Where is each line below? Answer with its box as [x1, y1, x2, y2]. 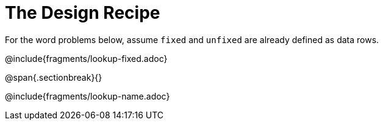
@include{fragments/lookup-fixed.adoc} [5, 53, 168, 64]
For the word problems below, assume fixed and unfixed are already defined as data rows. [5, 34, 379, 45]
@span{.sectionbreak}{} [5, 72, 102, 83]
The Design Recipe [5, 2, 160, 23]
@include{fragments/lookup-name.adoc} [5, 90, 170, 101]
